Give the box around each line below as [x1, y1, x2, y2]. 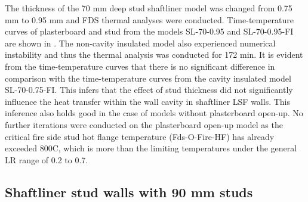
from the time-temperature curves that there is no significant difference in [5, 60, 275, 72]
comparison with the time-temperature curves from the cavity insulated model [5, 72, 291, 84]
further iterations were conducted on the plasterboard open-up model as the [5, 118, 283, 130]
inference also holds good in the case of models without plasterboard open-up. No [5, 107, 303, 119]
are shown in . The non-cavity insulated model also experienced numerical [5, 36, 276, 49]
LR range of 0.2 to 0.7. [5, 153, 88, 166]
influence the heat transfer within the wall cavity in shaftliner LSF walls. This [5, 95, 291, 107]
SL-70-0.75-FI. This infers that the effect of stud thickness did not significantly [5, 83, 293, 96]
